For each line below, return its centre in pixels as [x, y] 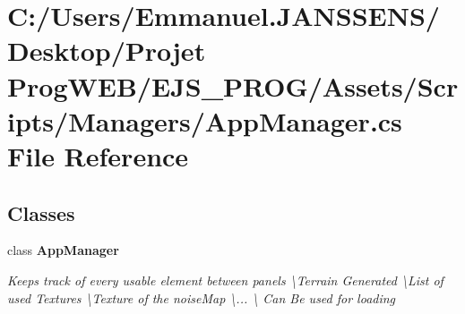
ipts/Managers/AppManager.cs [205, 120]
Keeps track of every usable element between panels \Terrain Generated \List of [225, 280]
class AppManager [63, 250]
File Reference [98, 155]
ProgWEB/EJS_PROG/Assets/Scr [233, 85]
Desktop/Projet [107, 51]
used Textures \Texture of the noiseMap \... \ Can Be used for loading [202, 297]
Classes [41, 212]
